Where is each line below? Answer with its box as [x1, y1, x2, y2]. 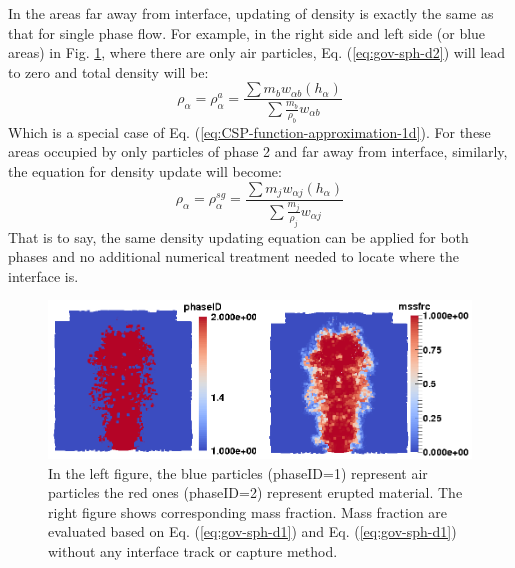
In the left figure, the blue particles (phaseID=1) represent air [48, 462, 428, 483]
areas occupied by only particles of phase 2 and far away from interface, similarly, [8, 141, 508, 162]
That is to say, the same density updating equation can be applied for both [8, 226, 469, 247]
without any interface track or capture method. [48, 540, 338, 561]
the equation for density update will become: [8, 160, 282, 181]
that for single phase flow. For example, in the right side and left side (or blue [8, 22, 486, 43]
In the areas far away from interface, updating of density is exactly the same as [8, 3, 494, 23]
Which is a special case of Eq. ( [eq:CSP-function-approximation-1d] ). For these [8, 121, 491, 142]
